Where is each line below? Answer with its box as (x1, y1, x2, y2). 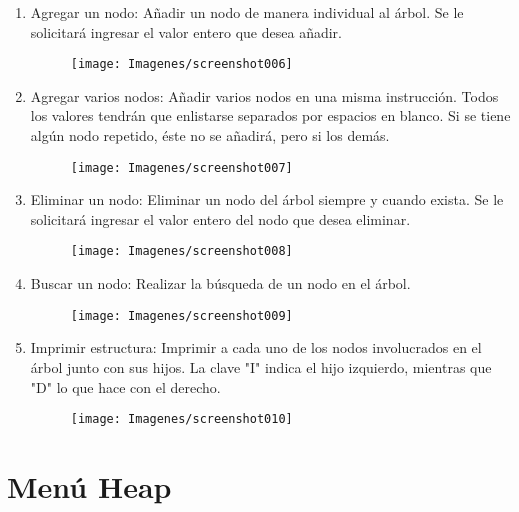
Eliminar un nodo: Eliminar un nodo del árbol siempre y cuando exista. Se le (30, 189, 504, 210)
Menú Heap (7, 466, 172, 506)
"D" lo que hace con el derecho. (30, 376, 221, 397)
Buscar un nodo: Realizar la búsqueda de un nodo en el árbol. (30, 273, 411, 294)
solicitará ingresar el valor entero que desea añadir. (30, 21, 342, 42)
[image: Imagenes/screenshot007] (70, 160, 293, 175)
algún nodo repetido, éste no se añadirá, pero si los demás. (30, 125, 390, 146)
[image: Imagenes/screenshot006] (70, 57, 293, 72)
